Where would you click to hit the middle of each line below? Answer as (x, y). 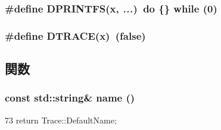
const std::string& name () (70, 98)
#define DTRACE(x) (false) (75, 35)
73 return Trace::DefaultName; (61, 120)
